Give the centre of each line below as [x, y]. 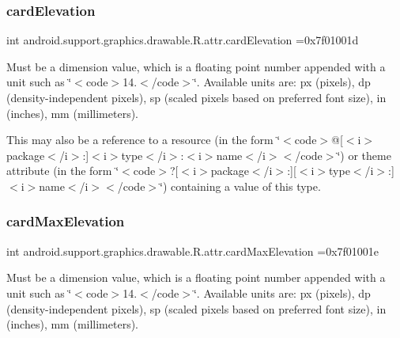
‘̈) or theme [364, 155]
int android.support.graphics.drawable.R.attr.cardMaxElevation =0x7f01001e [193, 251]
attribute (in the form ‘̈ [63, 171]
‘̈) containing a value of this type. [240, 186]
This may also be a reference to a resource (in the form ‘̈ [143, 140]
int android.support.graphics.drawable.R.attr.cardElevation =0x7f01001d [183, 40]
